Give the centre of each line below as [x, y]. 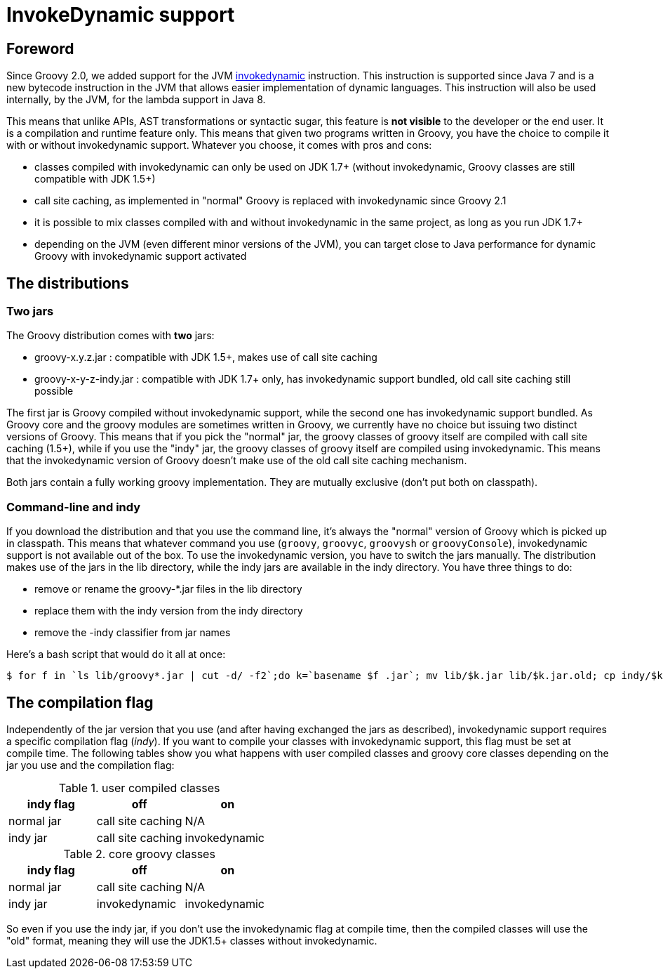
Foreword [40, 48]
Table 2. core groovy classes [139, 854]
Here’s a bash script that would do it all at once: [116, 654]
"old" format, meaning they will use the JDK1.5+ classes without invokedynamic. [192, 940]
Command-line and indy [74, 507]
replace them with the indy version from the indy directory [169, 611]
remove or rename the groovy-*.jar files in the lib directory [168, 589]
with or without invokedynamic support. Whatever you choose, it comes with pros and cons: [219, 145]
